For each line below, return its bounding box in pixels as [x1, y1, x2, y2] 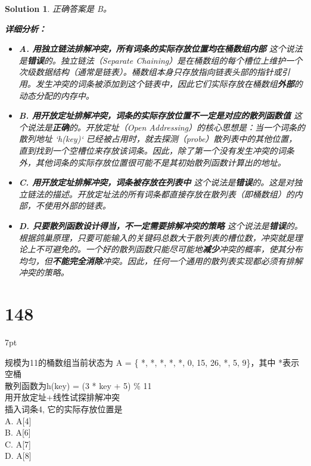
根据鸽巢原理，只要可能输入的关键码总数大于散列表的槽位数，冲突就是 [18, 231, 294, 243]
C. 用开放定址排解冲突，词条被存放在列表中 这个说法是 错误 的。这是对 [18, 176, 294, 189]
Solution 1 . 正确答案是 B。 [5, 2, 111, 14]
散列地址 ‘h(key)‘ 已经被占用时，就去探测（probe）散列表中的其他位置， [18, 132, 297, 145]
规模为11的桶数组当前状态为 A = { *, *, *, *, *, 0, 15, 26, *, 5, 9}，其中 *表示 [5, 356, 300, 368]
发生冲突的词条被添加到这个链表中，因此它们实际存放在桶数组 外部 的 [35, 77, 303, 90]
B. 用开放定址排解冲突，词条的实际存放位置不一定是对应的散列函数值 [18, 109, 291, 122]
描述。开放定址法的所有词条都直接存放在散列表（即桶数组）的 [52, 187, 294, 200]
